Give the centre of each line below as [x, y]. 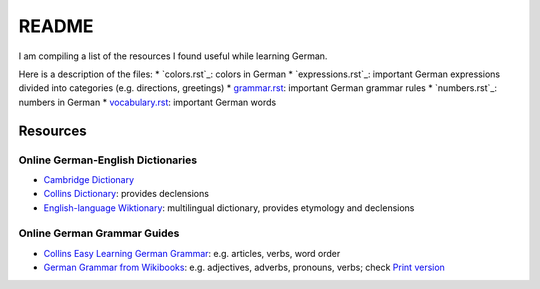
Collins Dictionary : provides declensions [126, 194]
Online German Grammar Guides [99, 233]
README [56, 26]
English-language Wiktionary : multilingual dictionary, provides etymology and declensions [229, 207]
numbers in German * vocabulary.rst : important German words [147, 102]
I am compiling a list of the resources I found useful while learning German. [173, 56]
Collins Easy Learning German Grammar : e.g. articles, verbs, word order [192, 253]
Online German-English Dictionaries [108, 160]
